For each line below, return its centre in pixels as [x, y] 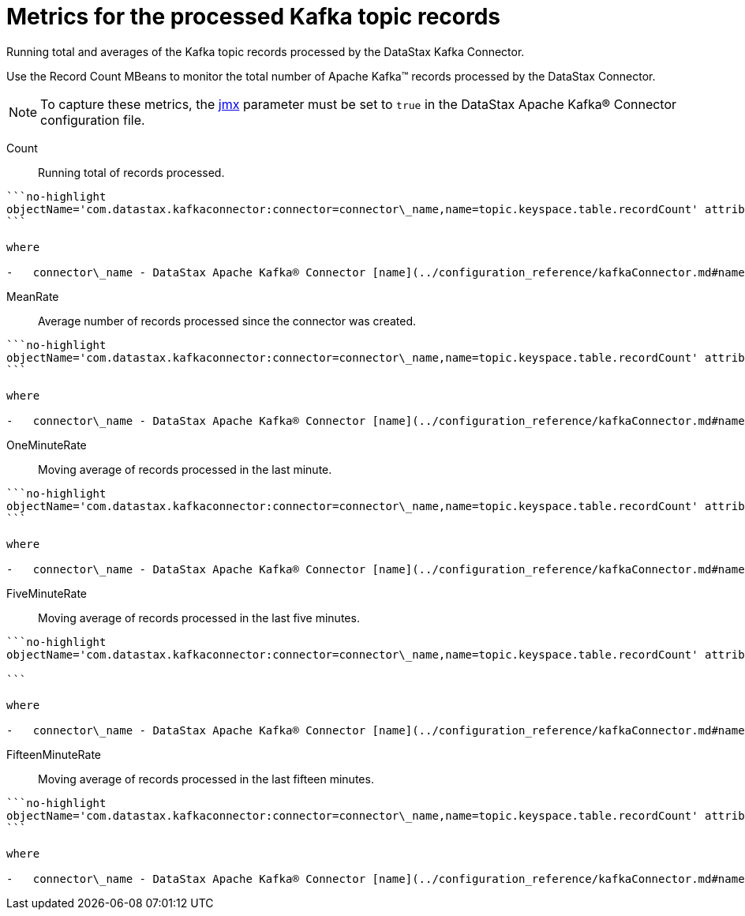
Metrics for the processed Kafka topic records [254, 17]
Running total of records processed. [131, 172]
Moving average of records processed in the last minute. [185, 469]
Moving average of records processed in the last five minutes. [199, 618]
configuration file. [93, 120]
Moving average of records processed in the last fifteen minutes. [206, 779]
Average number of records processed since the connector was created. [227, 321]
